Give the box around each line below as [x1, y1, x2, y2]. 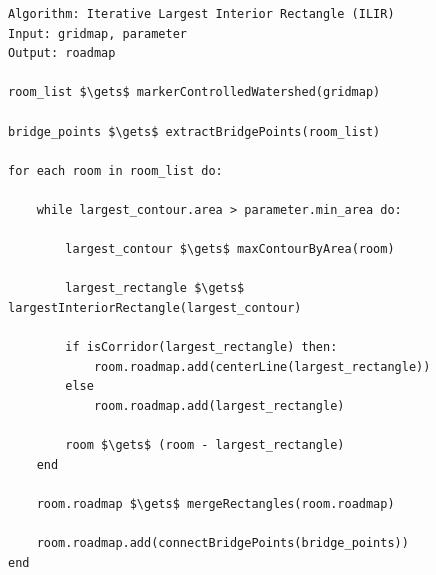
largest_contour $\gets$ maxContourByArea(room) [65, 242, 395, 257]
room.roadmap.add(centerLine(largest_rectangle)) [93, 359, 431, 374]
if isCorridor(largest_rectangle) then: [65, 340, 338, 355]
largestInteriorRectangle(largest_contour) [8, 300, 302, 315]
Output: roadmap [8, 46, 116, 61]
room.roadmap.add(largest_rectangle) [93, 398, 345, 413]
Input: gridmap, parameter [8, 26, 187, 41]
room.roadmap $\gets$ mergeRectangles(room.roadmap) [36, 496, 395, 511]
